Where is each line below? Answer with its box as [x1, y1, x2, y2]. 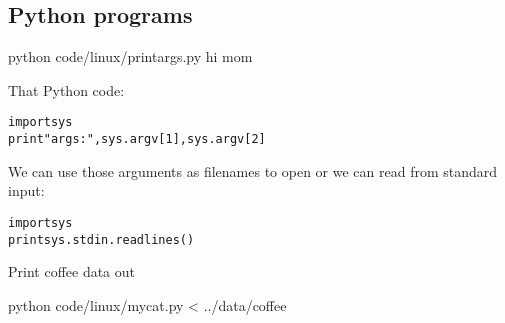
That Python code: [8, 79, 125, 100]
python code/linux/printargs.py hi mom [8, 46, 253, 67]
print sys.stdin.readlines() [8, 232, 195, 247]
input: [8, 180, 45, 201]
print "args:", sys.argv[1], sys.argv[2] [8, 132, 266, 147]
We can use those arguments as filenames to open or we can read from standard [8, 160, 498, 181]
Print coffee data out [8, 261, 136, 282]
